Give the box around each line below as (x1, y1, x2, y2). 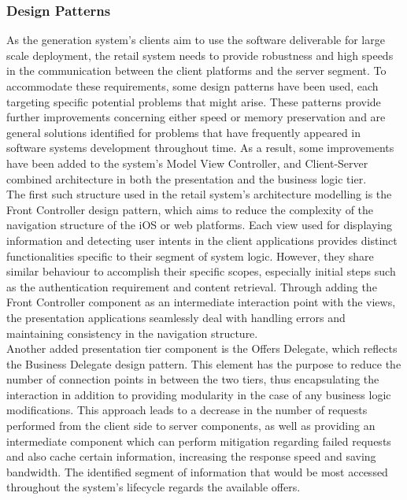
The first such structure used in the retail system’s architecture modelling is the (6, 186, 392, 202)
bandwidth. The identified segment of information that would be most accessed (6, 463, 388, 480)
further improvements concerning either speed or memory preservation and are (6, 109, 386, 125)
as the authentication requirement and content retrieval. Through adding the (6, 278, 377, 294)
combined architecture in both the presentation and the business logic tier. (6, 170, 367, 187)
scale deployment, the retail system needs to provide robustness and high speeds (6, 46, 394, 63)
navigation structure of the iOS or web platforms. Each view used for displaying (6, 217, 392, 233)
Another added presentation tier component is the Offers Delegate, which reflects (6, 340, 398, 357)
